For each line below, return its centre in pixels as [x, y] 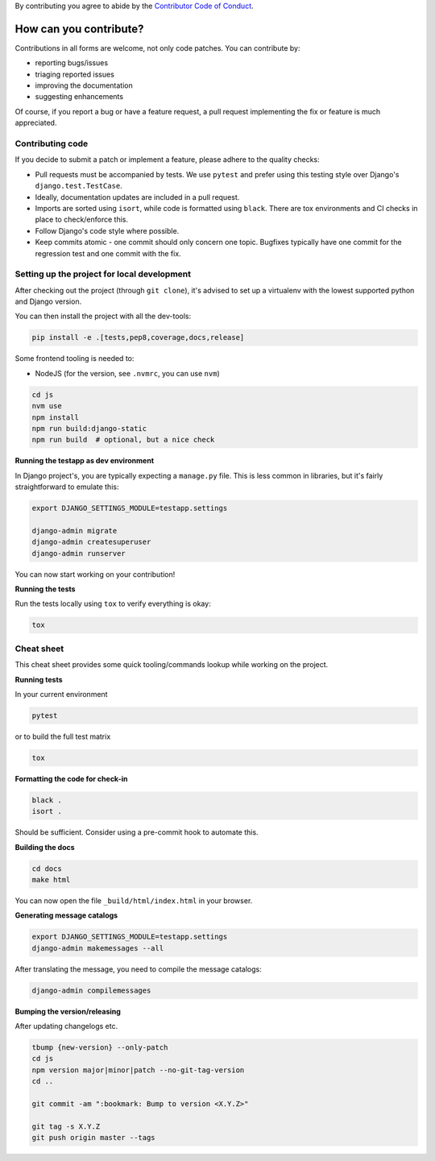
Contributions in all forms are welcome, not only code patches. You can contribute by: [157, 48]
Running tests [39, 679]
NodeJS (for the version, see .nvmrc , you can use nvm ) [128, 373]
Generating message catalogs [66, 915]
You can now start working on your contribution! [95, 574]
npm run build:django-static [89, 428]
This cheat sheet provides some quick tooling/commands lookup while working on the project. [172, 665]
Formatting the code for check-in [71, 778]
